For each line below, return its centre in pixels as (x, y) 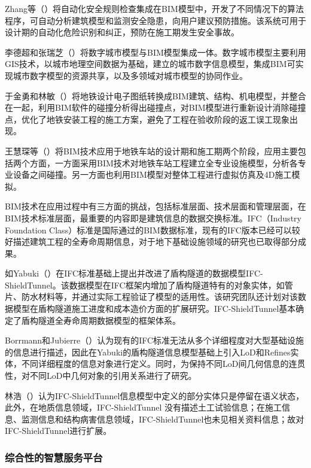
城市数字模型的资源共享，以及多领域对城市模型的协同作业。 (130, 75)
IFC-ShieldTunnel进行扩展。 (58, 431)
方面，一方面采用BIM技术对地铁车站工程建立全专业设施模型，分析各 (164, 162)
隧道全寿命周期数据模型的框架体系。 (109, 320)
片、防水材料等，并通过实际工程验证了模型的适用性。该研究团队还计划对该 (151, 297)
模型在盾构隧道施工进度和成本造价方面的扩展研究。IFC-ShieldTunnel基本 (154, 309)
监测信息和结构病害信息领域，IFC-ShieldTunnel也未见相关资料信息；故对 (163, 419)
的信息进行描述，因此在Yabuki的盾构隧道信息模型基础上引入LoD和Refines (148, 352)
